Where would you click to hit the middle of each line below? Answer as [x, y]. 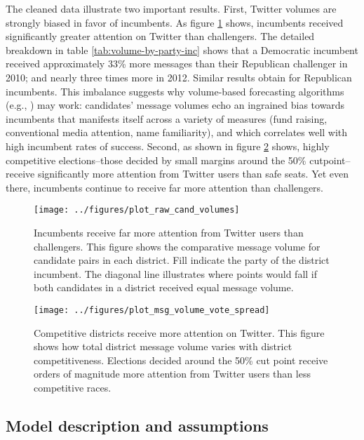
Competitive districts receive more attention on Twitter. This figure [179, 332]
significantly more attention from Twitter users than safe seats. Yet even [193, 174]
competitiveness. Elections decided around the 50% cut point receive [181, 360]
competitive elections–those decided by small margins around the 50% [156, 160]
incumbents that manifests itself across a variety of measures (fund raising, [167, 118]
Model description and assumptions [137, 425]
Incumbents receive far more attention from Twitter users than [169, 232]
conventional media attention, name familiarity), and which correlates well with [177, 132]
